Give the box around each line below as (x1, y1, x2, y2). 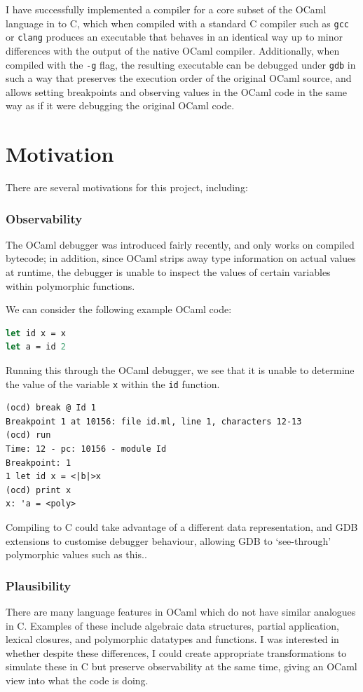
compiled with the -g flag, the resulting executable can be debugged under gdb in (6, 57, 356, 71)
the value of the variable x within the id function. (6, 376, 220, 391)
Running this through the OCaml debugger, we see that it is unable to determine (6, 363, 355, 378)
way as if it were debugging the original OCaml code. (6, 98, 235, 113)
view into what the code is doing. (6, 673, 149, 687)
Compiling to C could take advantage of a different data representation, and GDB (6, 520, 358, 534)
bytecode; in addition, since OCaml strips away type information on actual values (6, 251, 356, 265)
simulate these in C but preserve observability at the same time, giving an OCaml (6, 659, 357, 674)
